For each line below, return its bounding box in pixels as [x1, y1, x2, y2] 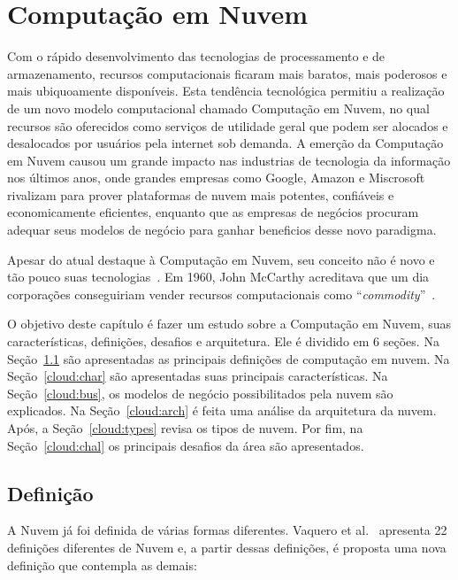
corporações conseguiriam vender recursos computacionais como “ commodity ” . [7, 284, 436, 303]
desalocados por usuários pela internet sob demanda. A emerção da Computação [7, 134, 444, 152]
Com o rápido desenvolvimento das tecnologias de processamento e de [7, 47, 385, 66]
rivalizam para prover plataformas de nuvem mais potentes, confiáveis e [7, 185, 394, 204]
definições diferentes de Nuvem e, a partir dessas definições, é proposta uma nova [7, 537, 447, 556]
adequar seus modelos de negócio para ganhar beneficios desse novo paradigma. [7, 220, 437, 239]
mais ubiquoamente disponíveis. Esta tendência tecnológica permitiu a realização [7, 81, 445, 100]
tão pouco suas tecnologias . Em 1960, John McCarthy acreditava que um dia [7, 267, 430, 286]
